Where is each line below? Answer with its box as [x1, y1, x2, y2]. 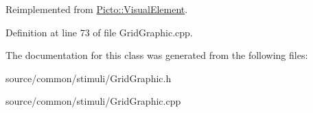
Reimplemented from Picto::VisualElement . [5, 2, 188, 16]
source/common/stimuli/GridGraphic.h [5, 71, 172, 85]
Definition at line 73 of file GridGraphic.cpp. [5, 25, 193, 39]
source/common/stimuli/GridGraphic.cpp [5, 94, 181, 108]
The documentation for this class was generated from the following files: [5, 48, 308, 62]
